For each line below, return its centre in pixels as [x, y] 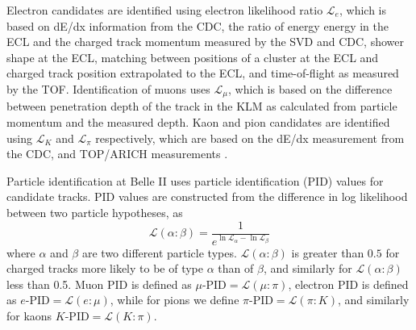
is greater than [328, 252]
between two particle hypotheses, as [95, 212]
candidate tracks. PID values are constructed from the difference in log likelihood [207, 196]
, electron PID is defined [348, 284]
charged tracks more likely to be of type [105, 268]
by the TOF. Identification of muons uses [108, 88]
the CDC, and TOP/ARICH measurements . [117, 154]
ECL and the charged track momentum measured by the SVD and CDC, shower [205, 42]
